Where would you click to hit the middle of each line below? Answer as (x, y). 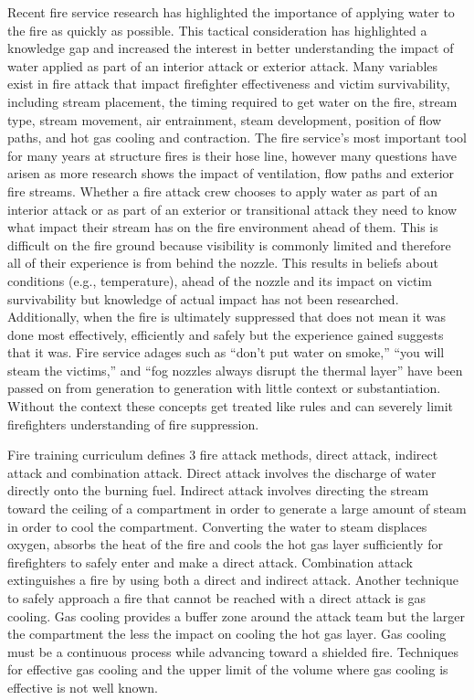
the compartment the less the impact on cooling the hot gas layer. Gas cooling (227, 634)
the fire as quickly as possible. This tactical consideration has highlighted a (217, 30)
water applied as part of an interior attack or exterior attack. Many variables (223, 65)
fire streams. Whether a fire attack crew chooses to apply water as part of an (223, 191)
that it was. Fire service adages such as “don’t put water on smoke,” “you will (226, 352)
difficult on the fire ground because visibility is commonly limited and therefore (229, 244)
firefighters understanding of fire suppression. (133, 424)
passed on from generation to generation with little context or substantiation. (224, 388)
